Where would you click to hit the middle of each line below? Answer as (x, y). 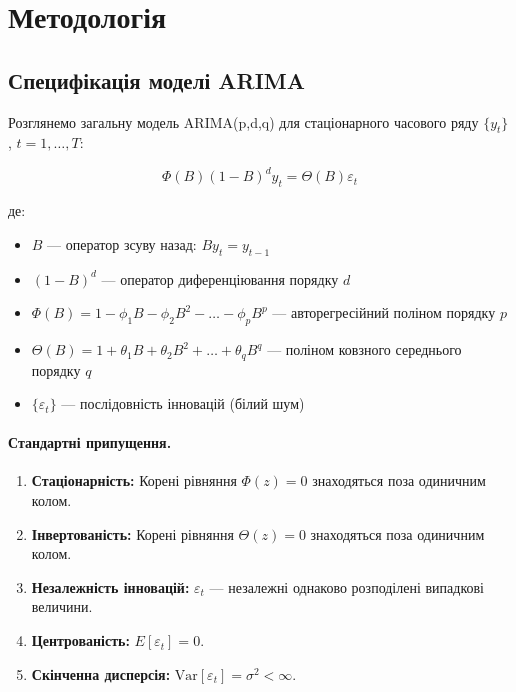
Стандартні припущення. (90, 442)
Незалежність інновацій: (110, 586)
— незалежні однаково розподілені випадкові (347, 586)
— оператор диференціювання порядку (220, 278)
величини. (62, 606)
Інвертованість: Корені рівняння (132, 533)
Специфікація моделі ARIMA (157, 79)
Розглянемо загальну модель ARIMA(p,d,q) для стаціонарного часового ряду (243, 121)
